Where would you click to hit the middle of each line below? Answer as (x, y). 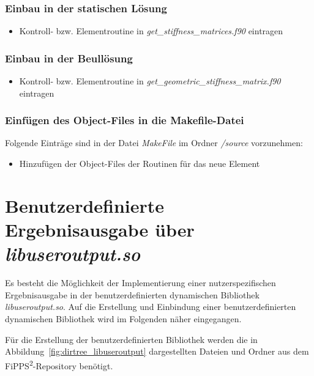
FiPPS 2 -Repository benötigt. (59, 364)
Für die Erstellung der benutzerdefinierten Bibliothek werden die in (131, 339)
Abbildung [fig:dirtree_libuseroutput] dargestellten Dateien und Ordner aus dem (157, 351)
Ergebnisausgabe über (100, 229)
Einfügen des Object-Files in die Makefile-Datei (125, 120)
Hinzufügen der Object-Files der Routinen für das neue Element (140, 164)
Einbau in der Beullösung (69, 58)
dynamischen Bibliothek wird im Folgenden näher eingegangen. (123, 318)
